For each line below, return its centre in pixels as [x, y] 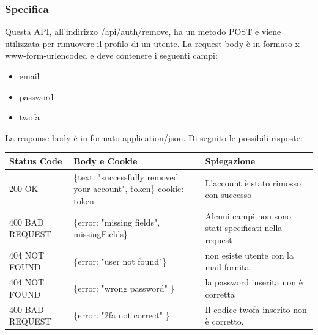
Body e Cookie [105, 160]
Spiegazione [230, 160]
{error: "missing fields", [117, 222]
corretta [220, 294]
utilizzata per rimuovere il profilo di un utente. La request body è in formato [149, 43]
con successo [228, 195]
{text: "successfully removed [126, 176]
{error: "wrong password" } [124, 288]
